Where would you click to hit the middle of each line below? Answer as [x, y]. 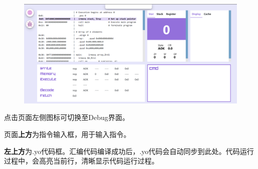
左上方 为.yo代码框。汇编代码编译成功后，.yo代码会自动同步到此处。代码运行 [129, 151]
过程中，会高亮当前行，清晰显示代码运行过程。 [81, 161]
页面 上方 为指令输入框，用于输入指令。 [67, 134]
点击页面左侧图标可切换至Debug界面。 [67, 117]
